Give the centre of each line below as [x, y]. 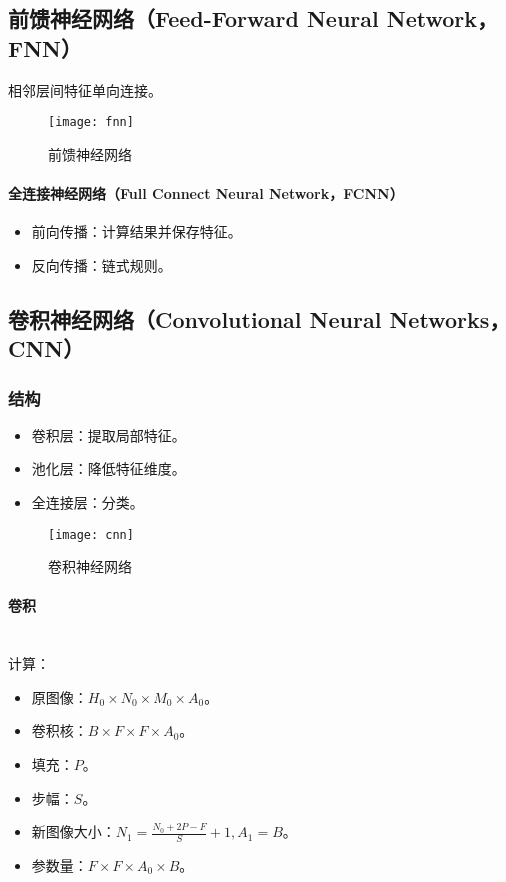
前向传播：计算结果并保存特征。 [136, 231]
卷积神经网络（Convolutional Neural [195, 318]
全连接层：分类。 [87, 502]
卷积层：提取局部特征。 [108, 434]
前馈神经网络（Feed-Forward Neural [193, 18]
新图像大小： [73, 831]
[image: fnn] [91, 122]
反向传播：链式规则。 [101, 264]
